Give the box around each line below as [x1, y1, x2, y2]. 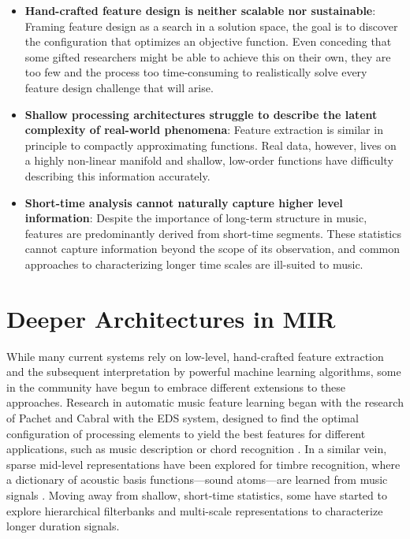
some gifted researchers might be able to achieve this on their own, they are [24, 48, 391, 65]
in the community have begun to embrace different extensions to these [6, 378, 345, 395]
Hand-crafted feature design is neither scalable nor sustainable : [24, 2, 376, 18]
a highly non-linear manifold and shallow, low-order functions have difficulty [24, 152, 393, 169]
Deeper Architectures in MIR [6, 302, 336, 334]
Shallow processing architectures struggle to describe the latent [24, 106, 378, 122]
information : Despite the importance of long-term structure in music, [24, 210, 367, 226]
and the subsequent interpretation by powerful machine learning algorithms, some [6, 363, 401, 380]
